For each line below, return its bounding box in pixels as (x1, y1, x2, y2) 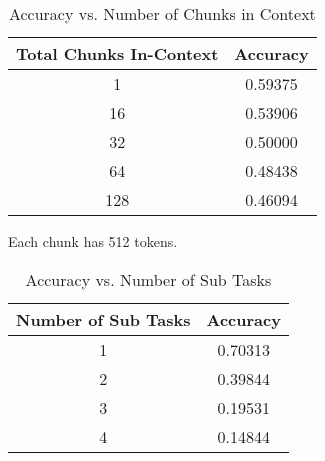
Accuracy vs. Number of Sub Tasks (25, 267, 272, 291)
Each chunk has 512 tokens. (8, 231, 178, 251)
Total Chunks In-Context (16, 42, 219, 65)
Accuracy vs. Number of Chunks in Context (8, 2, 316, 25)
